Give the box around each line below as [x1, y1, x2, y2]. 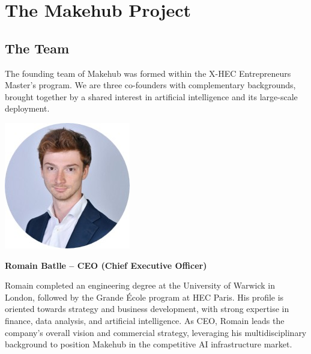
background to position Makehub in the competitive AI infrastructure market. [5, 338, 292, 350]
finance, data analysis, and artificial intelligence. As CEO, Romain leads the [5, 314, 285, 326]
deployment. [5, 102, 50, 115]
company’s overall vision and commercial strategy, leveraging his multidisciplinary [5, 326, 307, 338]
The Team [5, 38, 70, 57]
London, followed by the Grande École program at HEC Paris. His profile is [5, 290, 284, 303]
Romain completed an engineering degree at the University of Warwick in [5, 279, 275, 292]
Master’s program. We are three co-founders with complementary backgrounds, [5, 79, 296, 91]
